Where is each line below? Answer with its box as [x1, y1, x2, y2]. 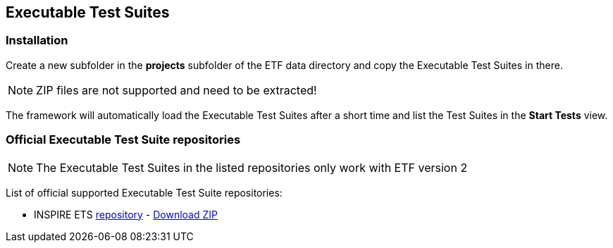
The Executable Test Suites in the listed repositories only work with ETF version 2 [36, 160, 468, 175]
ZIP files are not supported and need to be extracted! [36, 82, 317, 97]
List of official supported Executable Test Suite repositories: [6, 186, 283, 199]
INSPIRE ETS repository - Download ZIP [34, 208, 218, 221]
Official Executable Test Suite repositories [6, 132, 241, 147]
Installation [6, 33, 68, 48]
